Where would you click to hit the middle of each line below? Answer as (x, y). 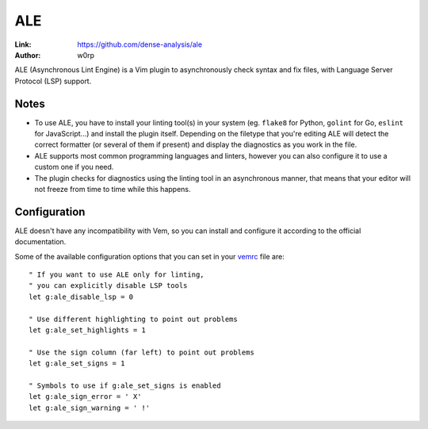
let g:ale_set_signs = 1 (77, 364)
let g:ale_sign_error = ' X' (85, 397)
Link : (23, 44)
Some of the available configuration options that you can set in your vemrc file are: (149, 256)
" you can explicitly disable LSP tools (108, 286)
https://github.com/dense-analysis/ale (139, 44)
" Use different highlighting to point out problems (133, 319)
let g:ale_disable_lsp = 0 (81, 297)
